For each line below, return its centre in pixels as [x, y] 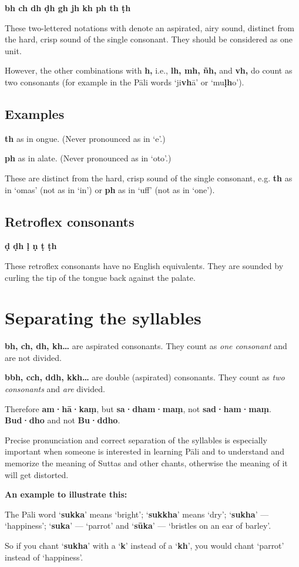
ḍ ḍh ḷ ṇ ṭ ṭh [31, 246]
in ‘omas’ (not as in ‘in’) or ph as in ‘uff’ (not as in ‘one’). [110, 189]
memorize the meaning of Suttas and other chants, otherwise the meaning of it [146, 463]
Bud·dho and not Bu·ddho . [63, 420]
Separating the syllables [103, 318]
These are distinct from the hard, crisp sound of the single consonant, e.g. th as [149, 178]
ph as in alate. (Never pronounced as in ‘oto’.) [88, 158]
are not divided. [33, 357]
